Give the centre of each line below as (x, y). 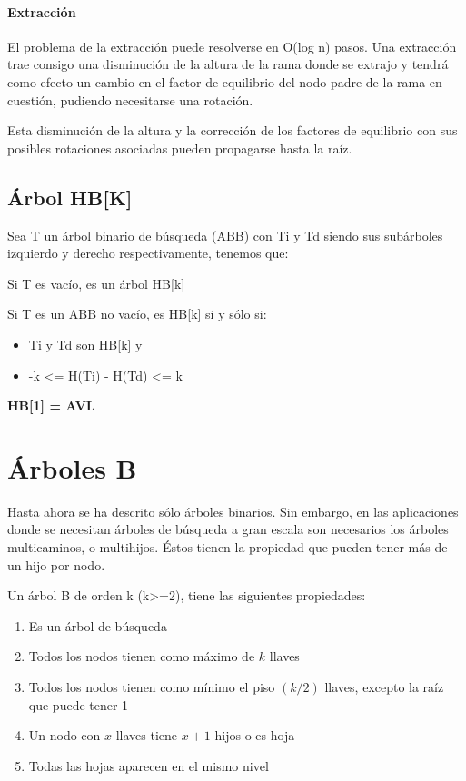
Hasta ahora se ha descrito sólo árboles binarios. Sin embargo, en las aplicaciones (233, 511)
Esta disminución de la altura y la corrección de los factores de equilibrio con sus (233, 130)
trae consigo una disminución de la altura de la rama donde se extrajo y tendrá (228, 64)
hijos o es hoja (255, 735)
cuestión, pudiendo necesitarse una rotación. (130, 99)
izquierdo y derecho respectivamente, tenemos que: (148, 253)
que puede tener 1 (79, 704)
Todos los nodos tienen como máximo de (142, 656)
